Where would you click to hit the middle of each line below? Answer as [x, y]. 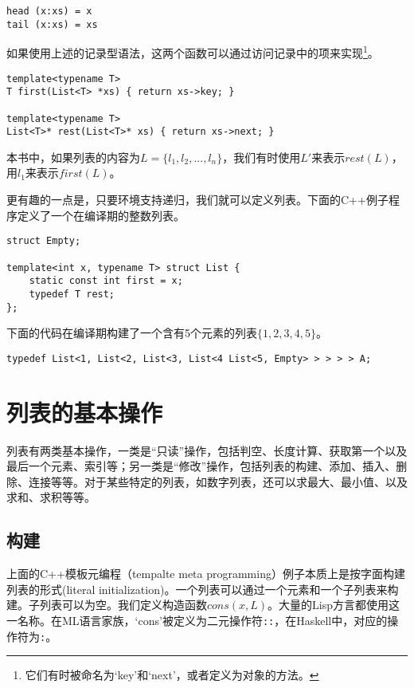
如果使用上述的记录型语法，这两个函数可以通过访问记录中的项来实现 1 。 [193, 51]
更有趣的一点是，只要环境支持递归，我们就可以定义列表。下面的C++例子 [197, 200]
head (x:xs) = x [49, 11]
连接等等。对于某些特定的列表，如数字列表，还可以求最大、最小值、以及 [218, 481]
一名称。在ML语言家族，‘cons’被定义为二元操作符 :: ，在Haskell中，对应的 [197, 620]
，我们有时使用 [262, 157]
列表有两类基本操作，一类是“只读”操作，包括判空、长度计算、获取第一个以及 [207, 450]
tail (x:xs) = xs [52, 24]
